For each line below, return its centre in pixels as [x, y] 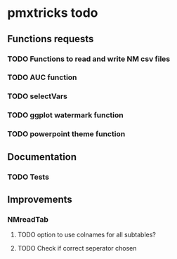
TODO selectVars [38, 96]
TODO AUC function [42, 77]
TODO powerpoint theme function [66, 134]
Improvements [40, 199]
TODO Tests [28, 177]
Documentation [42, 157]
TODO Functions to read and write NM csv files [89, 59]
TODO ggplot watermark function [66, 115]
